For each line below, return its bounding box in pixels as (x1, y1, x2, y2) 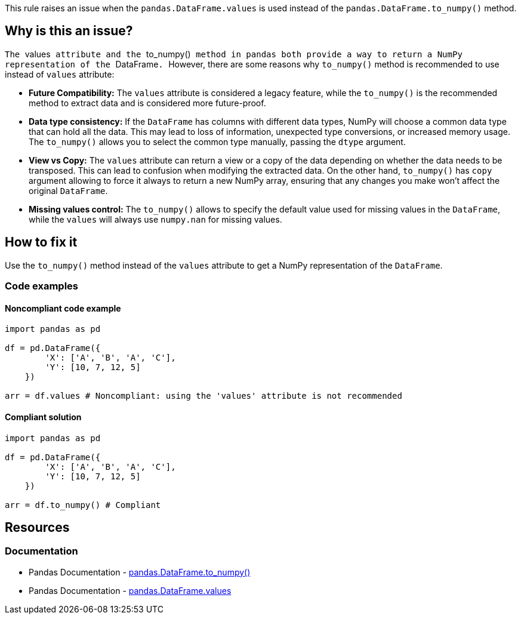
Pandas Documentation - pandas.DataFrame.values (29, 585, 232, 596)
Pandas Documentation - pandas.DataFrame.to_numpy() (29, 566, 251, 577)
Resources (5, 519, 70, 535)
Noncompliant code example (5, 303, 121, 313)
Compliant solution (5, 411, 82, 422)
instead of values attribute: (5, 69, 115, 79)
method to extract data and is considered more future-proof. (29, 97, 266, 108)
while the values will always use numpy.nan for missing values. (29, 214, 282, 224)
